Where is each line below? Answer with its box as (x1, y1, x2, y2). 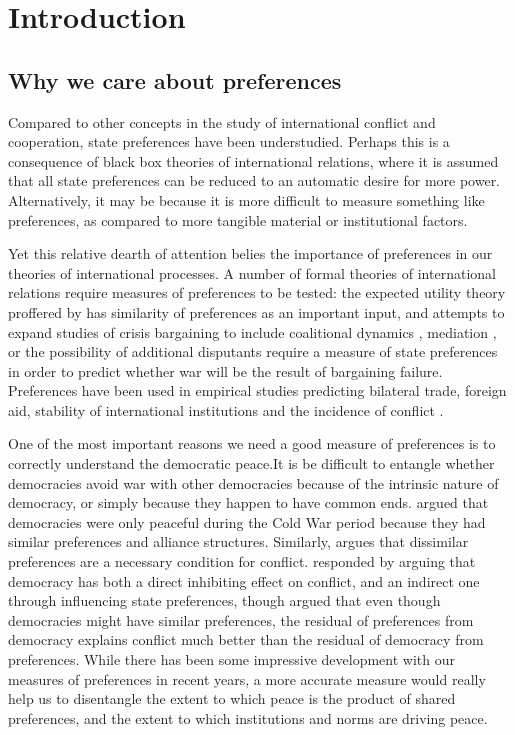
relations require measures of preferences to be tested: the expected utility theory (8, 282, 506, 303)
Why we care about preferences (8, 64, 342, 95)
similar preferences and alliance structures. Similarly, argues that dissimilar (8, 531, 469, 552)
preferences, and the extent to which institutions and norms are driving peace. (8, 707, 488, 728)
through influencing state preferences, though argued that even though (8, 590, 441, 611)
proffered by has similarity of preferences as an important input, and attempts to (8, 301, 505, 322)
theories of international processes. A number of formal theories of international (8, 262, 496, 283)
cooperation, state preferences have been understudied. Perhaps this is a (8, 131, 450, 152)
